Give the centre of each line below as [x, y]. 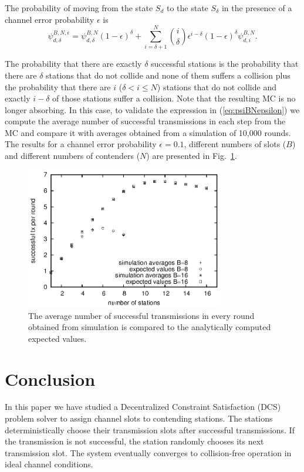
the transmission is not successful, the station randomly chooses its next [134, 441]
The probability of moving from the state [79, 8]
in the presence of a [257, 8]
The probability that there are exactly [73, 64]
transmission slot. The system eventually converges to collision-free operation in [148, 452]
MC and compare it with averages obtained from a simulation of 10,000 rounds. [148, 132]
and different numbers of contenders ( [72, 156]
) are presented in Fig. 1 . [192, 156]
